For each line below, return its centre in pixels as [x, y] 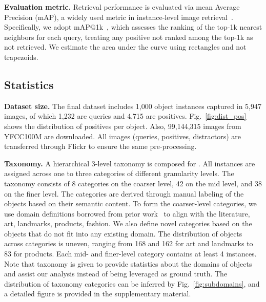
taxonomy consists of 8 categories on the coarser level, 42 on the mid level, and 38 [133, 183]
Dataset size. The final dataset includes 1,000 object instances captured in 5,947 [133, 106]
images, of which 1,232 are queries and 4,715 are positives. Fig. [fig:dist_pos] [125, 116]
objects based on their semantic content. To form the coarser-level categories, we [130, 203]
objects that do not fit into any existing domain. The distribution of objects [123, 233]
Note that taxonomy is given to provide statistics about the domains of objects [128, 263]
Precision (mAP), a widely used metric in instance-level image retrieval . [119, 17]
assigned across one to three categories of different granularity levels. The [119, 173]
